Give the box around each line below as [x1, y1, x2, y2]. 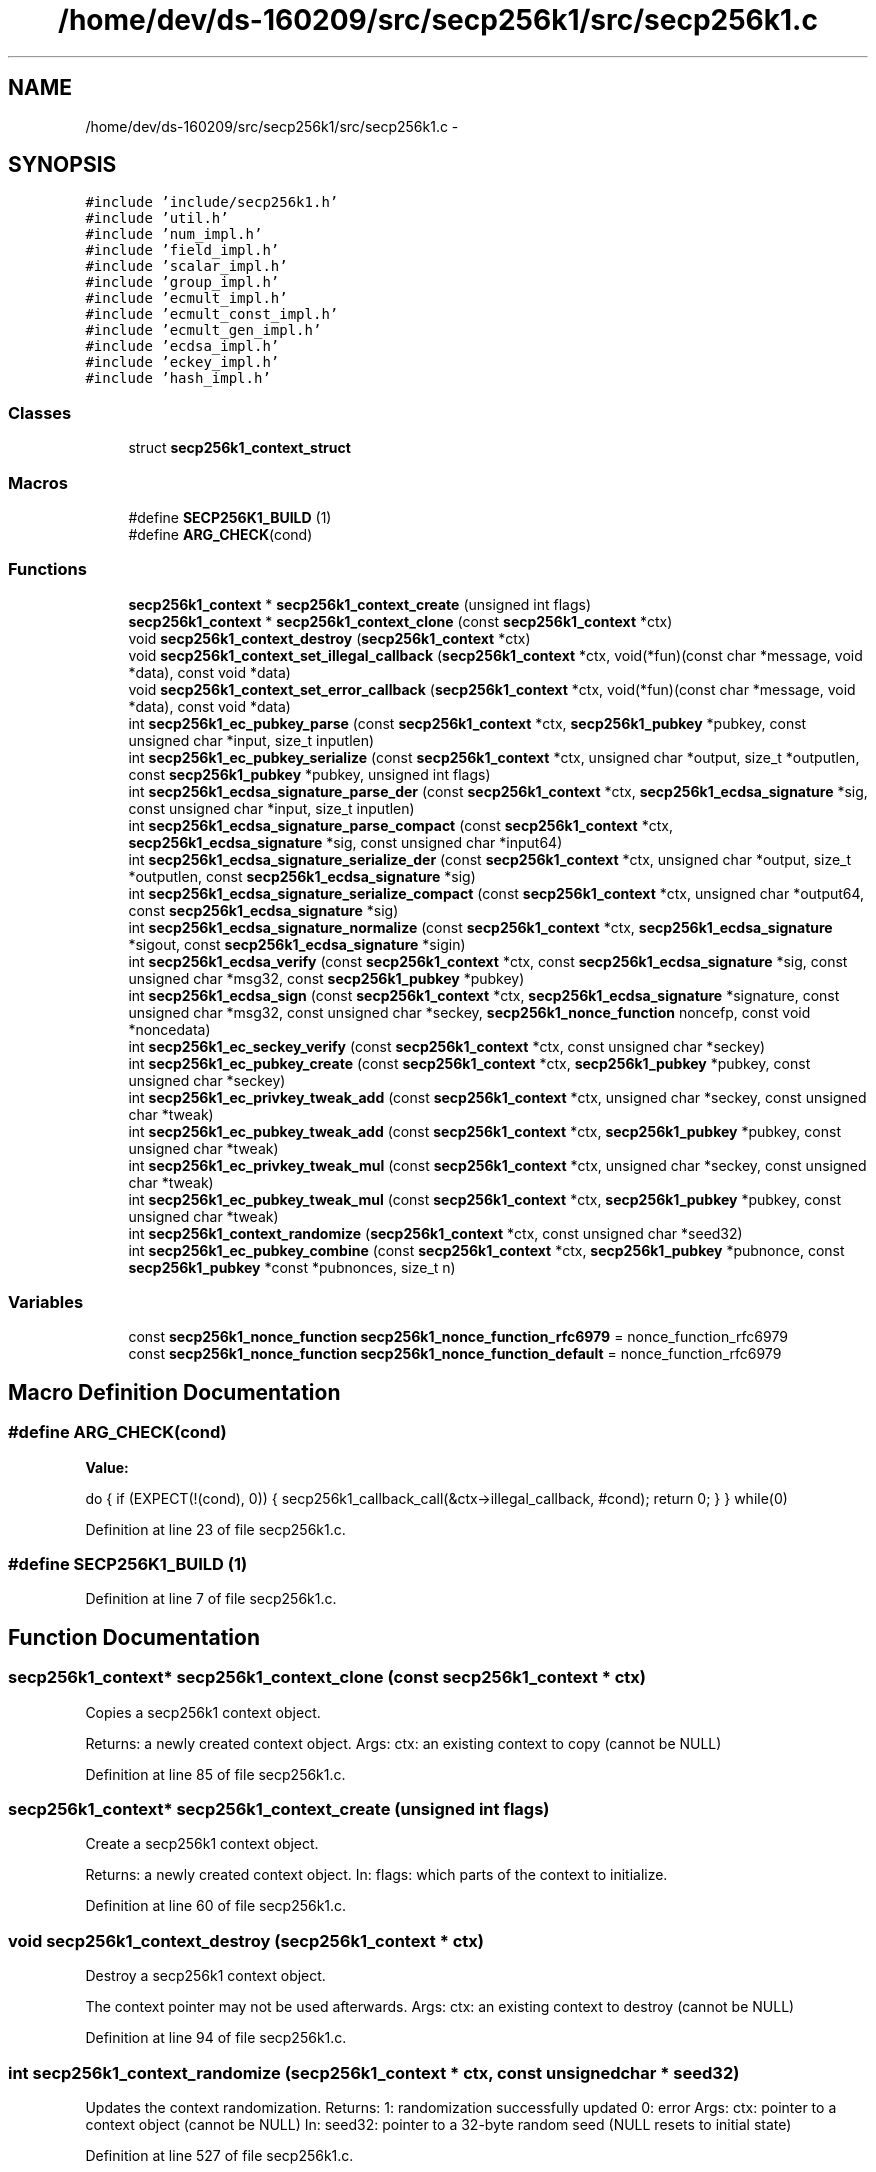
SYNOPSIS [8, 152, 117, 178]
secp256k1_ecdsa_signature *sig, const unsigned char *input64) [128, 833, 563, 851]
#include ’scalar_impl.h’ [85, 258, 288, 275]
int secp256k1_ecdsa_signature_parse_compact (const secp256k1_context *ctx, [128, 816, 673, 834]
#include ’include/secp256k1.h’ [85, 194, 339, 211]
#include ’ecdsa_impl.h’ [85, 338, 280, 355]
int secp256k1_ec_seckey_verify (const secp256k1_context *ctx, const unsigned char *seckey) [128, 1037, 766, 1055]
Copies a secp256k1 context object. [85, 1703, 321, 1721]
